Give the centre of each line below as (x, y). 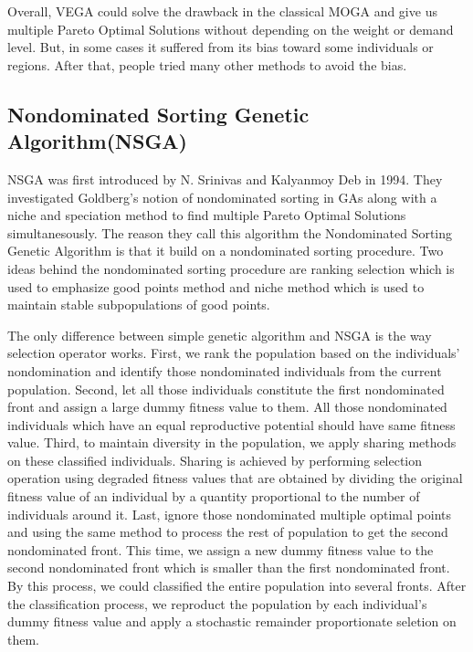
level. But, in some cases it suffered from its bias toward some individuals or (221, 47)
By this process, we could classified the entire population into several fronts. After (237, 586)
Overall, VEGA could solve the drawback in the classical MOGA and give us (222, 11)
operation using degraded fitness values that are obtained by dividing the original (235, 478)
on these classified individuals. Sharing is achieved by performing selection (215, 460)
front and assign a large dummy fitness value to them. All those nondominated (227, 407)
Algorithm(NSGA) (98, 141)
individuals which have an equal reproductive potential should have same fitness (231, 424)
